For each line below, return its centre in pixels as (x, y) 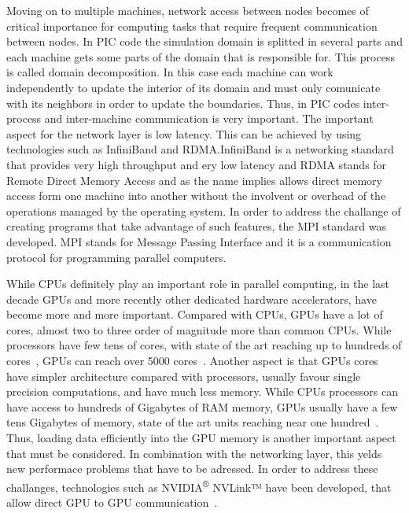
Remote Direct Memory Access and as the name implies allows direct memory (194, 180)
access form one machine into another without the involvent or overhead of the (196, 196)
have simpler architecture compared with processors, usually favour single (184, 376)
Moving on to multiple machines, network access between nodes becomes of (188, 10)
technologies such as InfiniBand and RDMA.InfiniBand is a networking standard (200, 149)
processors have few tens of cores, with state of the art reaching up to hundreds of (204, 345)
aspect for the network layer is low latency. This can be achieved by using (184, 133)
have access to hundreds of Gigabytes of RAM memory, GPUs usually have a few (202, 406)
